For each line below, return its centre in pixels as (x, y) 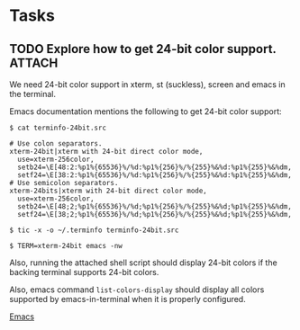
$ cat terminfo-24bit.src (58, 128)
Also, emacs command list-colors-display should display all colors (137, 290)
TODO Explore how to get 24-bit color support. (143, 49)
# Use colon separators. (56, 144)
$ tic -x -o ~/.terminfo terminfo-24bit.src (94, 230)
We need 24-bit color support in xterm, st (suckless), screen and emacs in (147, 85)
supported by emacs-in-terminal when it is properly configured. (127, 299)
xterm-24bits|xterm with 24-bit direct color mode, (108, 191)
